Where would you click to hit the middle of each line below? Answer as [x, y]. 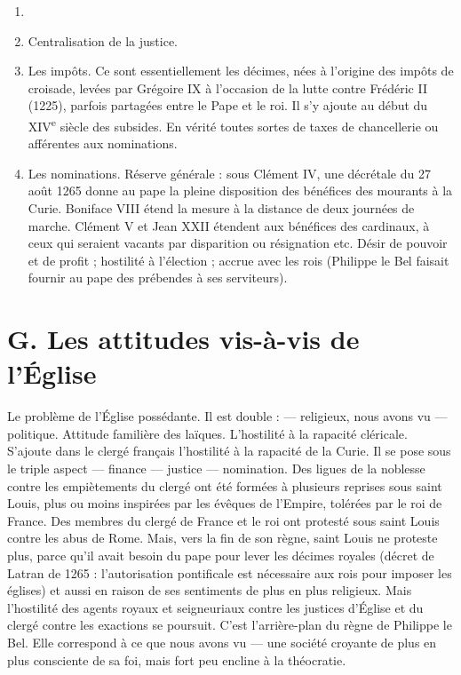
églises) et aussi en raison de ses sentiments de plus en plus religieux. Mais [210, 590]
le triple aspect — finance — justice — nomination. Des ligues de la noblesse [216, 469]
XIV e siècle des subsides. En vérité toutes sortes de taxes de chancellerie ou [233, 124]
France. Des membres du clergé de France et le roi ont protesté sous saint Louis [223, 520]
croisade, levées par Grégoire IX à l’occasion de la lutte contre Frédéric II [227, 87]
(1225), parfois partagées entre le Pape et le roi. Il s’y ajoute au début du [228, 105]
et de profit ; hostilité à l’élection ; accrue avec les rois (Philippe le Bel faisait [238, 260]
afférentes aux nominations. [103, 143]
